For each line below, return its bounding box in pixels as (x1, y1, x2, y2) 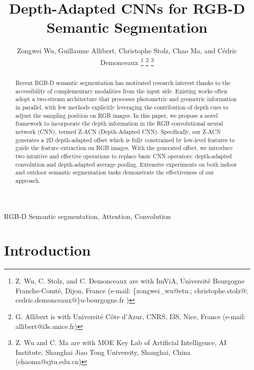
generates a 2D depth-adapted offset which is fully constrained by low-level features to (15, 135, 235, 144)
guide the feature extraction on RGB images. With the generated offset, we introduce (15, 144, 233, 152)
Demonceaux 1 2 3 (100, 55, 154, 67)
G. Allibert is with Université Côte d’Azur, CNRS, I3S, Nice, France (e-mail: (15, 311, 246, 321)
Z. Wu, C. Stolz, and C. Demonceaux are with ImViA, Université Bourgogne (15, 276, 245, 286)
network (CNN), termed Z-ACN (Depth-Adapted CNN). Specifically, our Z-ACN (15, 127, 221, 135)
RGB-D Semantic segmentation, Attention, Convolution (4, 211, 171, 221)
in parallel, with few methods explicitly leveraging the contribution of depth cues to (15, 103, 229, 111)
